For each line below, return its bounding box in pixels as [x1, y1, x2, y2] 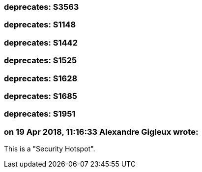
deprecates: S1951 [4, 109, 76, 119]
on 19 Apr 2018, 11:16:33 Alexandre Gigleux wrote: [4, 126, 199, 137]
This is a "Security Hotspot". [4, 145, 95, 153]
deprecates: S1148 [4, 20, 76, 30]
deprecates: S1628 [4, 73, 78, 83]
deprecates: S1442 [4, 37, 78, 48]
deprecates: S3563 [4, 2, 79, 12]
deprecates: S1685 [4, 91, 77, 101]
